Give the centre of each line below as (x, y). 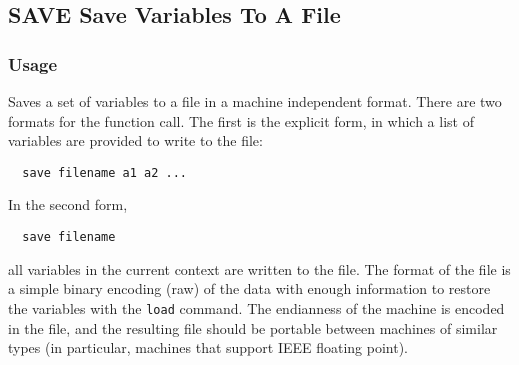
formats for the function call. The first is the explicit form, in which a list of (241, 120)
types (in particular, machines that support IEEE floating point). (208, 347)
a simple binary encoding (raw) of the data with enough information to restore (249, 288)
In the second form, (68, 204)
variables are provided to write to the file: (135, 140)
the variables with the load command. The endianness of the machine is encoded (256, 307)
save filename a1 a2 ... (104, 172)
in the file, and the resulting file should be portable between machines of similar (253, 327)
